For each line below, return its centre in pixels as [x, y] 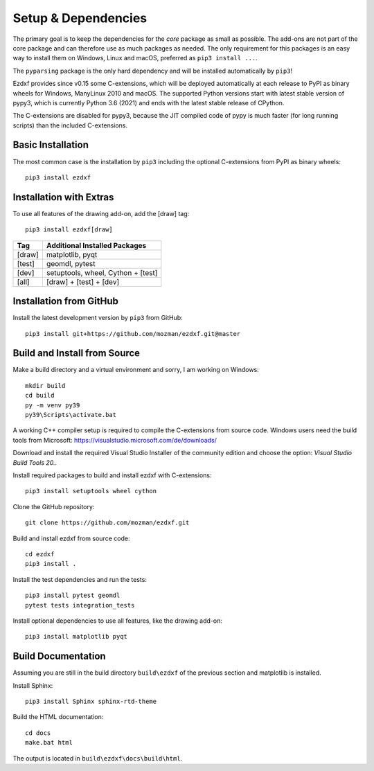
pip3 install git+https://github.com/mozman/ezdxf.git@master [133, 334]
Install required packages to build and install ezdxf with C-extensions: [112, 475]
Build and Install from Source [77, 353]
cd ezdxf [40, 554]
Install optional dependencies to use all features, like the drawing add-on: [118, 621]
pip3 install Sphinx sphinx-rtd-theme [91, 701]
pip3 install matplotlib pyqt [77, 637]
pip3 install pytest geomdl [73, 595]
